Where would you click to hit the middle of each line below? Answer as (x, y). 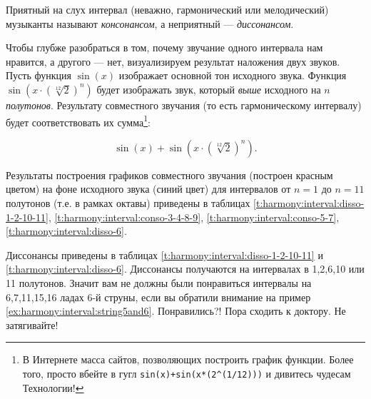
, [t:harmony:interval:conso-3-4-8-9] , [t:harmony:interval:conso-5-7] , (194, 217)
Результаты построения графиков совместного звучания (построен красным (169, 175)
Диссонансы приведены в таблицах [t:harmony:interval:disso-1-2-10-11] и (164, 254)
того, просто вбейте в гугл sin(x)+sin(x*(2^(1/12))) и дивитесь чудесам (187, 373)
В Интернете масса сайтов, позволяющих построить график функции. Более (188, 359)
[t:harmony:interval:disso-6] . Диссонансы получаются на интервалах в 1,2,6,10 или (185, 269)
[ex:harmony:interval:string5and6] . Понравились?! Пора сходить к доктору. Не (176, 311)
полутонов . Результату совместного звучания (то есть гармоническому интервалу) (184, 105)
